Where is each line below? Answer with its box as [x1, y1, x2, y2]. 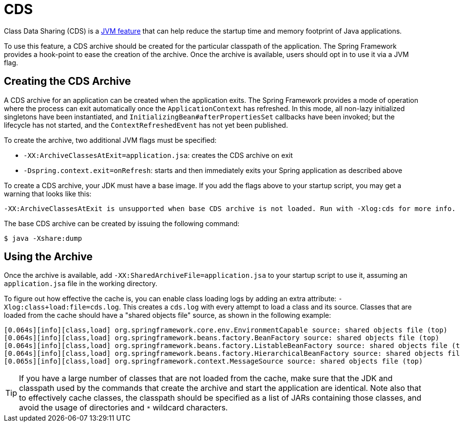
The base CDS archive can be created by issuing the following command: [4, 219, 240, 228]
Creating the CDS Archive [4, 75, 131, 88]
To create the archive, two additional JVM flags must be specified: [4, 136, 217, 144]
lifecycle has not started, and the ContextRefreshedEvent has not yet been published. [4, 120, 288, 129]
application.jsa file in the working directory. [4, 279, 157, 288]
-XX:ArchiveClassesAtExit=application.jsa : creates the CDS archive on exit [23, 151, 293, 159]
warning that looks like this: [4, 189, 92, 198]
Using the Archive [4, 251, 93, 263]
